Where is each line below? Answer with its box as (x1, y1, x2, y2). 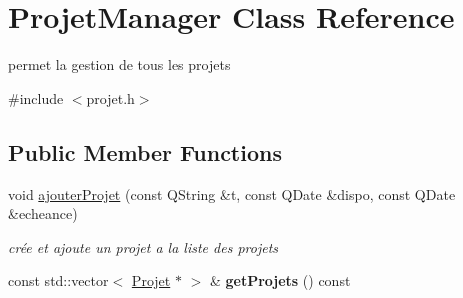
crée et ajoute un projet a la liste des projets (8, 236, 279, 257)
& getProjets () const (209, 270, 351, 291)
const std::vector (8, 270, 109, 291)
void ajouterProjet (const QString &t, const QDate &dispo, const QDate (8, 183, 456, 204)
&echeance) (8, 203, 78, 224)
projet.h (86, 87, 135, 108)
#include (8, 87, 64, 108)
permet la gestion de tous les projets (8, 54, 231, 75)
